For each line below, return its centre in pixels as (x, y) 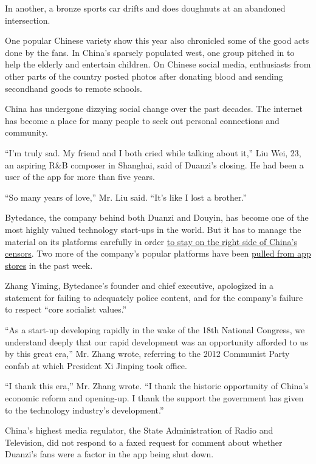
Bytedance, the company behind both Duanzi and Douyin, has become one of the (157, 217)
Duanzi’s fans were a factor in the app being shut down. (109, 454)
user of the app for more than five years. (80, 177)
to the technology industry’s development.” (84, 410)
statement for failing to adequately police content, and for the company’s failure (154, 297)
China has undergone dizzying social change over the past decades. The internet (154, 109)
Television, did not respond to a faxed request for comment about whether (144, 442)
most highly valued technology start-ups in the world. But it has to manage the (153, 229)
